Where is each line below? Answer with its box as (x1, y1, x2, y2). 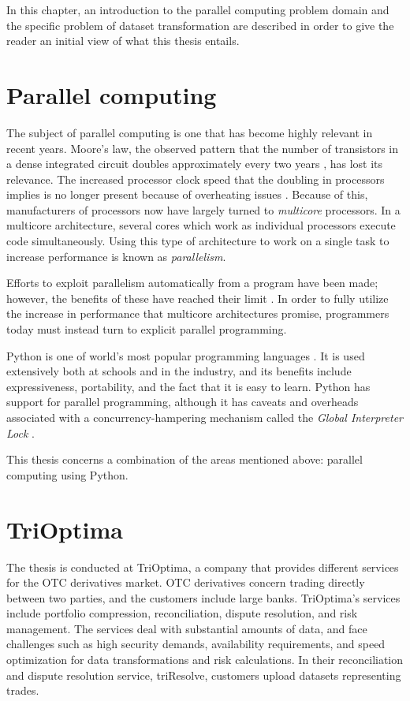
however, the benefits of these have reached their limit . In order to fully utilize (6, 289, 389, 306)
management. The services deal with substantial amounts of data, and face (6, 620, 367, 636)
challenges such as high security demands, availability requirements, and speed (6, 636, 386, 652)
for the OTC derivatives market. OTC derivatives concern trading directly (6, 574, 365, 591)
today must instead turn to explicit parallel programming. (6, 321, 287, 337)
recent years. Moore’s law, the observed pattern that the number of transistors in (6, 140, 398, 156)
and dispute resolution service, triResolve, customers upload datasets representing (6, 666, 401, 683)
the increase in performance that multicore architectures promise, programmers (6, 305, 389, 322)
